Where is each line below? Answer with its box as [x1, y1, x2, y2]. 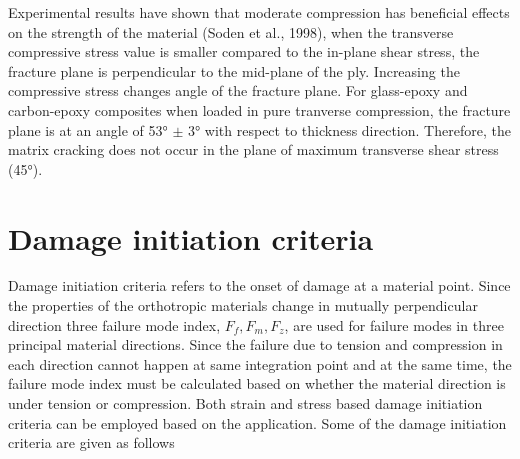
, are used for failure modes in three [284, 314, 504, 335]
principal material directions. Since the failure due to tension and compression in [8, 334, 503, 355]
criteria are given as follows [8, 432, 175, 453]
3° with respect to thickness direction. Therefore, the [187, 119, 511, 140]
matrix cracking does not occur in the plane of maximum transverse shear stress [8, 139, 499, 160]
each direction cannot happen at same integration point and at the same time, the [8, 353, 512, 374]
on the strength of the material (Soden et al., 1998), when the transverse [8, 21, 454, 42]
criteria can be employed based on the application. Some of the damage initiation [8, 412, 507, 433]
